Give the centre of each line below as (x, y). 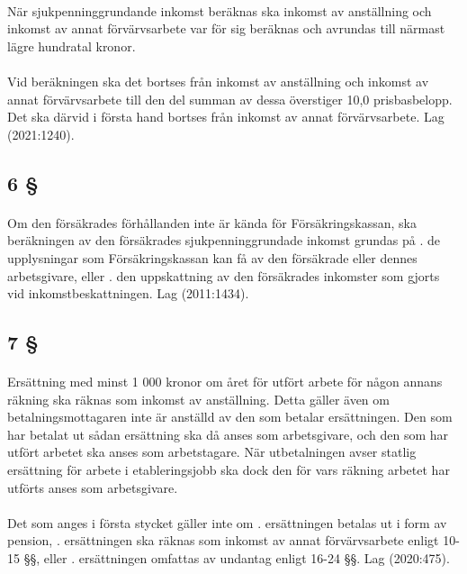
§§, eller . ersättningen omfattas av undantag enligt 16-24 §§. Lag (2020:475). (237, 558)
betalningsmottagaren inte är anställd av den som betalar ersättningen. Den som (230, 417)
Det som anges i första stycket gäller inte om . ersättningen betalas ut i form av (227, 522)
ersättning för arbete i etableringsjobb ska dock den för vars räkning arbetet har (229, 470)
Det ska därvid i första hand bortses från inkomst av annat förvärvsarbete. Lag (226, 117)
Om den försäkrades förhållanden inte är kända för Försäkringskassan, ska (212, 222)
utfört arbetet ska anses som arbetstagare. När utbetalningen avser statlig (212, 452)
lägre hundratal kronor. (72, 46)
